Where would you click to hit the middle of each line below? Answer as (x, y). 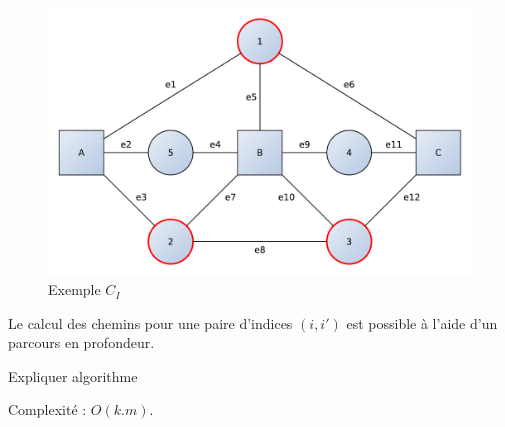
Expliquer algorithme (73, 375)
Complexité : (47, 409)
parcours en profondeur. (81, 342)
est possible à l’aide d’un (422, 322)
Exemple (74, 289)
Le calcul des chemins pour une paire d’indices (150, 322)
